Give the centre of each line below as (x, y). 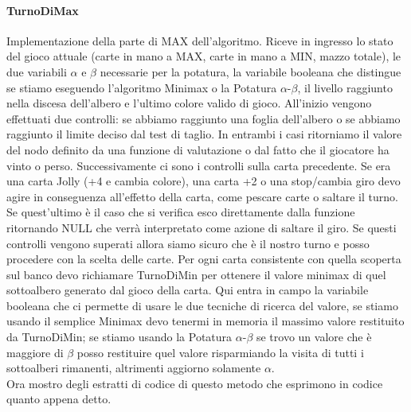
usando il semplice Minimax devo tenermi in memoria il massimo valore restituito (205, 321)
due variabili (37, 71)
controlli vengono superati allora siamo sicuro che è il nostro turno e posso (188, 243)
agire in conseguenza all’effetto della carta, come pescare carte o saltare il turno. (202, 196)
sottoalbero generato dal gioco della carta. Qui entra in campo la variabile (188, 290)
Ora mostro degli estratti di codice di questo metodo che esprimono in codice (195, 383)
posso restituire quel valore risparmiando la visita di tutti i (220, 352)
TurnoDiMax (43, 10)
